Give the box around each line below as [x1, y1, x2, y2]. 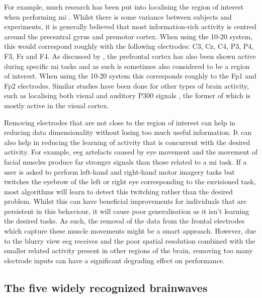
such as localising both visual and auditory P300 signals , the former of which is [4, 90, 251, 101]
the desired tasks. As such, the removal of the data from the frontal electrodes [4, 215, 245, 226]
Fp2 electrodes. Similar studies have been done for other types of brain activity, [4, 80, 249, 91]
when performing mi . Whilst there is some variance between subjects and [4, 11, 232, 22]
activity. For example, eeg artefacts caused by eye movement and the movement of [4, 146, 257, 157]
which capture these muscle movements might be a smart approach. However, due [4, 226, 256, 236]
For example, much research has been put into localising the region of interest [4, 2, 244, 12]
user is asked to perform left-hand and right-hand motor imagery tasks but [4, 166, 235, 177]
